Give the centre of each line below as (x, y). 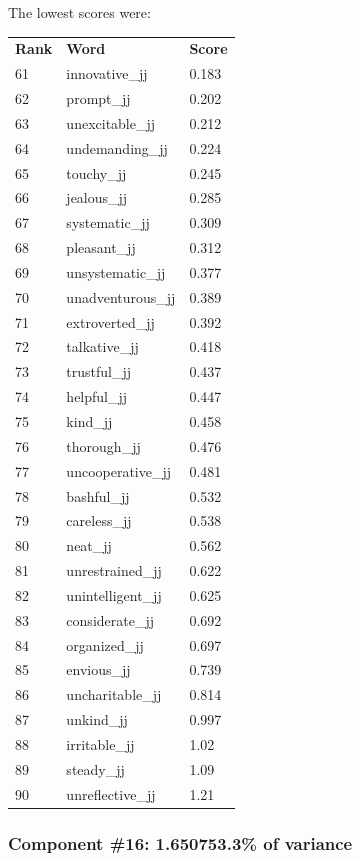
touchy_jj (96, 172)
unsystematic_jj (116, 271)
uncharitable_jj (114, 694)
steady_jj (95, 768)
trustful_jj (99, 371)
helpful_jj (97, 396)
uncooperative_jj (119, 470)
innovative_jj (107, 73)
